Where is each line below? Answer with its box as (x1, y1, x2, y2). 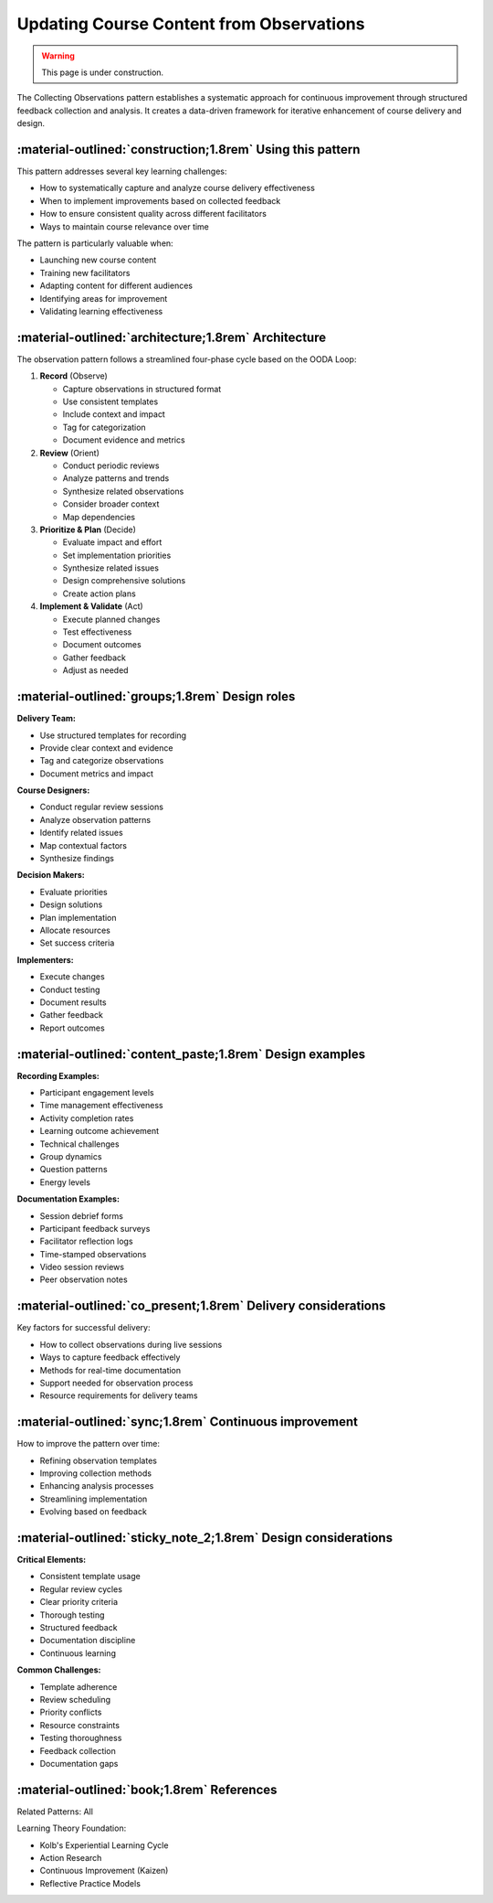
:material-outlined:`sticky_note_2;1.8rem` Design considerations (16, 1530, 393, 1545)
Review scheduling (39, 1695, 111, 1705)
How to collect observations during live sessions (39, 1339, 223, 1350)
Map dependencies (62, 511, 136, 522)
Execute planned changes (62, 614, 161, 625)
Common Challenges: (16, 1664, 101, 1675)
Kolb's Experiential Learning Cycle (39, 1839, 169, 1851)
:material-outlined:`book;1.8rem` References (16, 1781, 278, 1797)
